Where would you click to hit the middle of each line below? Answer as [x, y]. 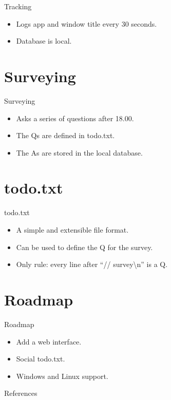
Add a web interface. [49, 341]
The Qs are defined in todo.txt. [65, 135]
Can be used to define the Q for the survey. [84, 247]
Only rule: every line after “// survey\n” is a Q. [92, 264]
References [21, 393]
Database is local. [44, 41]
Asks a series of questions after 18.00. [75, 118]
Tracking [18, 6]
